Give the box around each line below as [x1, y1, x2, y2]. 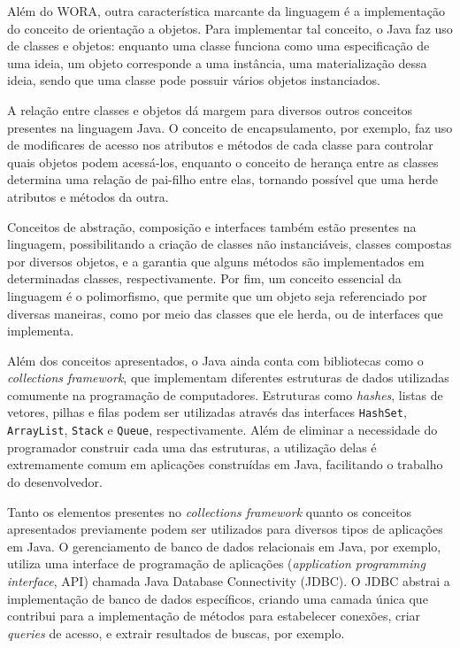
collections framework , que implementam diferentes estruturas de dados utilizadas [7, 368, 449, 387]
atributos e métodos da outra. [7, 187, 169, 205]
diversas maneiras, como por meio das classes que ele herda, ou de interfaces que [7, 304, 443, 322]
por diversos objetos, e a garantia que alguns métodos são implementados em [7, 251, 425, 270]
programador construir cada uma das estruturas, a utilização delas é [7, 437, 377, 456]
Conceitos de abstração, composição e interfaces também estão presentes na [7, 217, 417, 235]
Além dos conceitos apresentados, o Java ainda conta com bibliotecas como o [7, 351, 424, 369]
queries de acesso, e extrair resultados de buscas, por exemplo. [7, 623, 345, 642]
